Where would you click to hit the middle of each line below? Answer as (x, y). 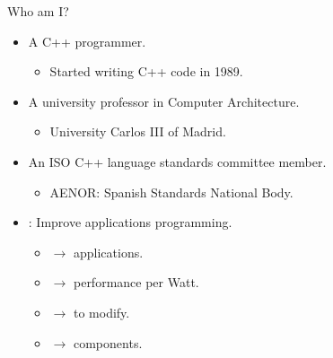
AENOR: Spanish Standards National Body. (171, 192)
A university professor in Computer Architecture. (164, 101)
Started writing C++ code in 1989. (146, 71)
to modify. (101, 312)
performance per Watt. (136, 282)
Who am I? (38, 11)
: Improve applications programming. (130, 222)
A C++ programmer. (87, 41)
